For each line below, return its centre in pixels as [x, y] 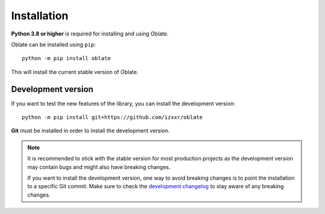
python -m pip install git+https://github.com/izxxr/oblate [112, 118]
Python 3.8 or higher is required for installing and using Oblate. [90, 34]
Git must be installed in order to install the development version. [90, 131]
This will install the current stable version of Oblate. [75, 72]
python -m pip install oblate [67, 58]
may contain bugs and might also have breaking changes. [99, 167]
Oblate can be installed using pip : [54, 44]
